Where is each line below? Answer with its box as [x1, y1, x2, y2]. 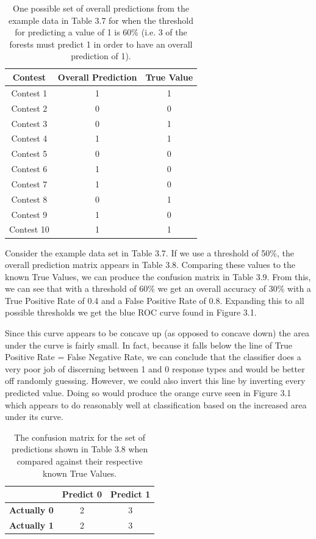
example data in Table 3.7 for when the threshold [8, 13, 194, 26]
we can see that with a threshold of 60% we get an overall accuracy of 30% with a [5, 282, 311, 295]
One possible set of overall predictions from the [13, 2, 189, 14]
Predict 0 [62, 488, 102, 501]
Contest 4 [11, 132, 48, 145]
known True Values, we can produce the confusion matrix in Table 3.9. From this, [5, 270, 311, 283]
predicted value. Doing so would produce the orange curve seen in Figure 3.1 [5, 386, 292, 399]
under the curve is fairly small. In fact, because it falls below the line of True [5, 338, 293, 351]
